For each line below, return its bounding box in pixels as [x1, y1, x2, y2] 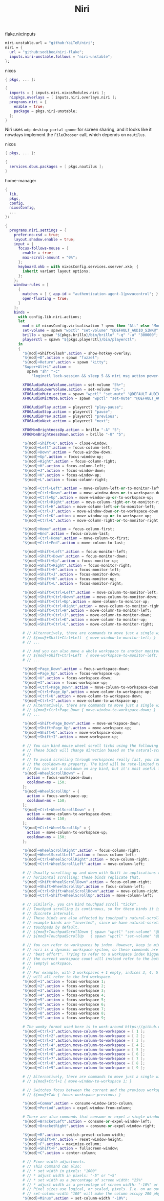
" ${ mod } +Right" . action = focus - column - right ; [22, 459, 117, 464]
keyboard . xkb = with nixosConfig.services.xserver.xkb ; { [18, 264, 139, 269]
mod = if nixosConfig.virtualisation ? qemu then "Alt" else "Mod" [22, 323, 163, 329]
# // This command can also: [22, 1164, 82, 1169]
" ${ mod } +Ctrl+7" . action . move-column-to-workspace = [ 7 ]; [22, 1057, 145, 1061]
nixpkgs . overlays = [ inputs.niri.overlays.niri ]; [9, 95, 117, 100]
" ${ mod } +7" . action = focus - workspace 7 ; [22, 1007, 106, 1011]
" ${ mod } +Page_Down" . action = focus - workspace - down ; [22, 667, 130, 672]
